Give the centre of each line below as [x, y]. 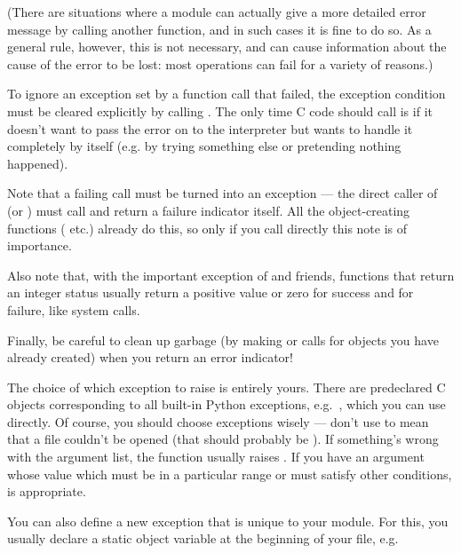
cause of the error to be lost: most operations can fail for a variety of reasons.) [220, 63]
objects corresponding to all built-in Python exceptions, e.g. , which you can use [227, 404]
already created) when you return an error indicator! [150, 357]
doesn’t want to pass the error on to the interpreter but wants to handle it [210, 128]
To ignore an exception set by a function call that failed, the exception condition [227, 94]
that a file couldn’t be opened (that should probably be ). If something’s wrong [223, 439]
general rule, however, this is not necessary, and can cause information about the [227, 47]
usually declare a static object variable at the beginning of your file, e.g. [203, 538]
